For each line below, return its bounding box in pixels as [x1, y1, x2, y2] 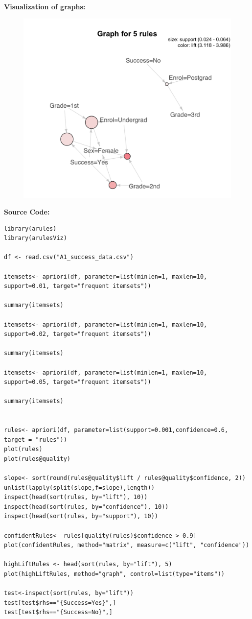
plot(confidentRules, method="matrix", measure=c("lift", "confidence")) [4, 542, 250, 549]
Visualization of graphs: [4, 1, 86, 11]
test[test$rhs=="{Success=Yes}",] [4, 599, 116, 606]
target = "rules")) [4, 436, 67, 443]
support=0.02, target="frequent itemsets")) [4, 331, 151, 338]
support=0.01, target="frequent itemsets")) [4, 283, 151, 290]
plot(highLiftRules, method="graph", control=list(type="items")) [4, 571, 225, 578]
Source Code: [4, 207, 50, 217]
